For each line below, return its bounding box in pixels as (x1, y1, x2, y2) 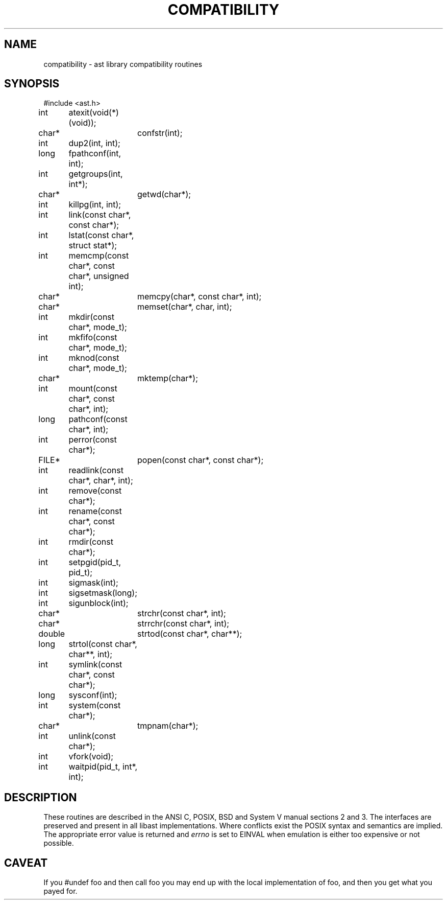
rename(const (68, 506, 122, 517)
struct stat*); (68, 240, 117, 251)
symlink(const (68, 659, 122, 670)
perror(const (68, 434, 117, 445)
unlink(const (68, 731, 116, 741)
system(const (68, 700, 121, 711)
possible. (43, 839, 74, 848)
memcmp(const (68, 250, 129, 261)
